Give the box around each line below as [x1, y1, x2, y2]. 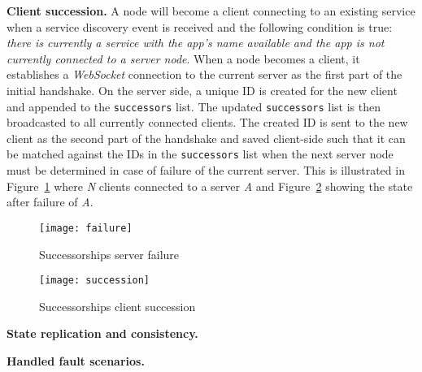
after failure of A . [7, 193, 94, 210]
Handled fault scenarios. [7, 352, 145, 369]
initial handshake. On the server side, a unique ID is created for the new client [7, 81, 398, 98]
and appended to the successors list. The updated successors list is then [7, 97, 381, 115]
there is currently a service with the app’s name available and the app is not [7, 34, 385, 51]
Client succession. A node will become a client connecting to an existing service [7, 2, 415, 19]
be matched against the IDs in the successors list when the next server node [7, 145, 394, 162]
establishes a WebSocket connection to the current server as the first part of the [7, 66, 402, 83]
